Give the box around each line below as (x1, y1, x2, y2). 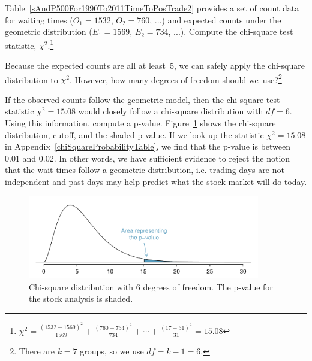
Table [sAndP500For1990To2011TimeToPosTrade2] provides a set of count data (5, 2, 299, 14)
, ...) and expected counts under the (149, 13, 281, 26)
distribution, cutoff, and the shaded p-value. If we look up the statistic (5, 128, 264, 141)
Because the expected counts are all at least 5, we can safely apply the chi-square (5, 59, 305, 72)
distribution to (5, 73, 58, 86)
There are (19, 345, 55, 357)
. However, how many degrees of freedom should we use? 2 (69, 71, 282, 86)
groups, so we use (80, 345, 144, 357)
